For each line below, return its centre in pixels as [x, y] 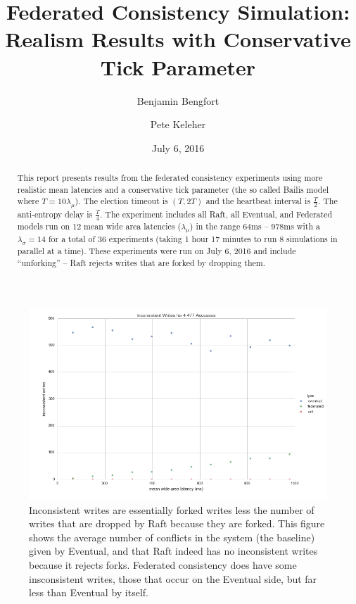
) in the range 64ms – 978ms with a [255, 226]
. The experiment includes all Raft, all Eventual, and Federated [216, 214]
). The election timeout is [121, 201]
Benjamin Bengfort [178, 100]
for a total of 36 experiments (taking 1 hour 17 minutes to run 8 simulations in [193, 239]
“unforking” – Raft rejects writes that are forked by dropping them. [141, 262]
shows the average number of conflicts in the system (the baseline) [172, 537]
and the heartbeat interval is [258, 201]
